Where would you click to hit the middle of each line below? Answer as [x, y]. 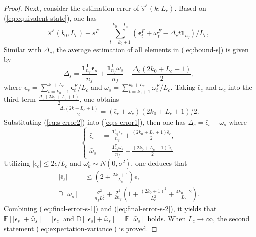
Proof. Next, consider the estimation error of [72, 8]
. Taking [183, 87]
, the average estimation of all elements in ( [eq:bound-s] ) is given [150, 49]
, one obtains [99, 99]
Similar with [23, 49]
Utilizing [17, 163]
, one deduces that [159, 163]
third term [20, 99]
